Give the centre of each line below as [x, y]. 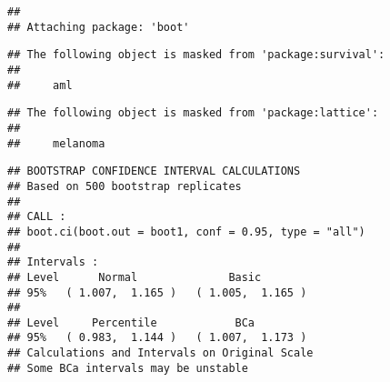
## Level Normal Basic [135, 277]
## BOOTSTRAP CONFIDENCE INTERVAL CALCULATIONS [154, 171]
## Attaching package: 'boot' [99, 27]
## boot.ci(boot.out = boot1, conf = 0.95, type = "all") [186, 231]
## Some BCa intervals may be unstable [128, 368]
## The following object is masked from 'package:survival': [196, 55]
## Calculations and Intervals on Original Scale [160, 353]
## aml [40, 85]
